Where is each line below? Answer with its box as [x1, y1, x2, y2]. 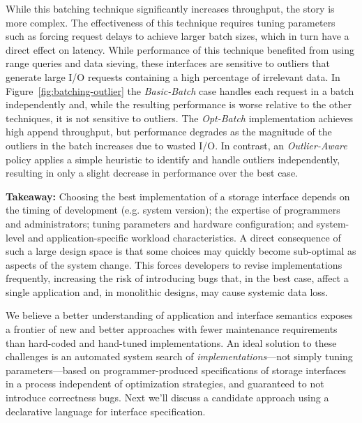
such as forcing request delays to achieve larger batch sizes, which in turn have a [6, 29, 349, 43]
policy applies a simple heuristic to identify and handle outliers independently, [6, 151, 340, 166]
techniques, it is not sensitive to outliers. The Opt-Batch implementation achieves [6, 110, 354, 125]
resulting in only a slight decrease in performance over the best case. [6, 165, 298, 180]
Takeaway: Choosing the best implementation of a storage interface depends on [6, 188, 350, 203]
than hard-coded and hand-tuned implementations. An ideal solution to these [6, 335, 337, 350]
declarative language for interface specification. [6, 403, 206, 418]
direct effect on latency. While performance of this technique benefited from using [6, 42, 355, 57]
